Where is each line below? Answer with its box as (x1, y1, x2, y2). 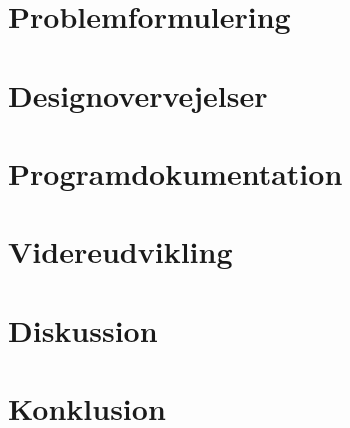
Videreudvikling (8, 231, 233, 272)
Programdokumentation (8, 152, 343, 193)
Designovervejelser (8, 74, 268, 115)
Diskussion (8, 309, 158, 350)
